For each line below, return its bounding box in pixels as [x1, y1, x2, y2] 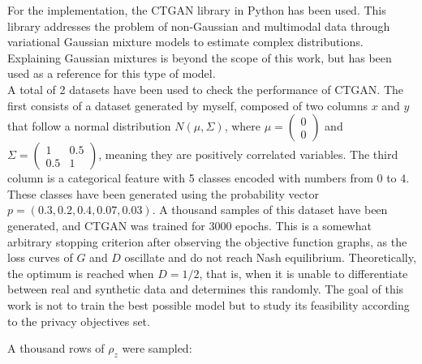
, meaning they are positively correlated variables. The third [98, 146, 398, 163]
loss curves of [7, 249, 73, 266]
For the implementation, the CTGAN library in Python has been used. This [7, 2, 386, 18]
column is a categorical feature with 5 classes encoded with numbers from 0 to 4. [7, 169, 410, 186]
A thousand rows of [7, 340, 105, 357]
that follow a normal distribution [7, 118, 171, 135]
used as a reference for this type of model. [7, 65, 216, 82]
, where [224, 118, 261, 135]
